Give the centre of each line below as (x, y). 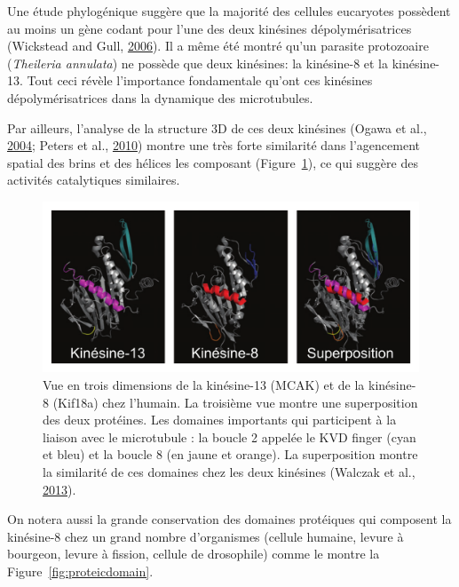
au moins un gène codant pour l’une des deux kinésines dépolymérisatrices (210, 28)
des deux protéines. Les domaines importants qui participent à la (220, 420)
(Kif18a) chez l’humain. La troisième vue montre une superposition (235, 402)
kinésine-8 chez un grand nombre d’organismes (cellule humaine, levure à (206, 536)
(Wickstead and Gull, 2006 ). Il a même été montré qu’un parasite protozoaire (218, 46)
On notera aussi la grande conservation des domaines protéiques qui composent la (229, 519)
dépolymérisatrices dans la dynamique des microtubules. (160, 97)
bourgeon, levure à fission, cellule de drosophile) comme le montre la (194, 554)
